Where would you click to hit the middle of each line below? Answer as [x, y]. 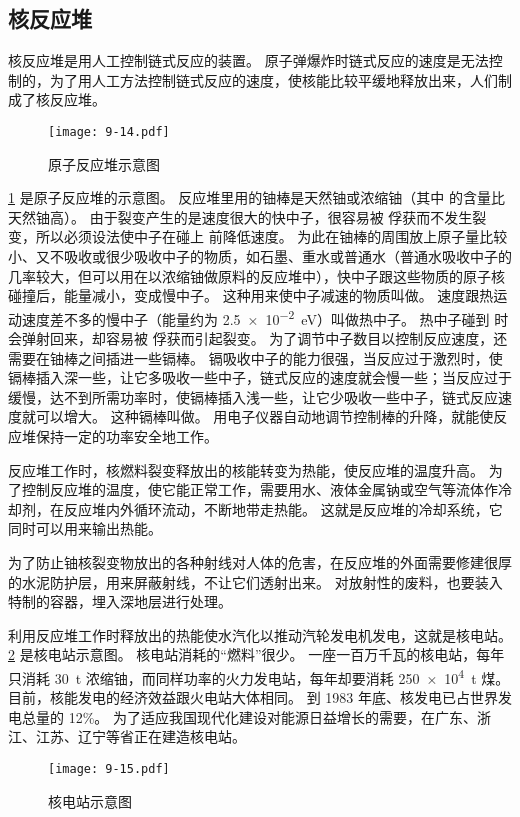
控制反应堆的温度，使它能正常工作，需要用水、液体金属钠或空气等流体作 [259, 489]
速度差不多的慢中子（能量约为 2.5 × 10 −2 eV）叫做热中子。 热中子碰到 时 [265, 317]
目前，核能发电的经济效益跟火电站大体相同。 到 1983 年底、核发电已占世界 [253, 697]
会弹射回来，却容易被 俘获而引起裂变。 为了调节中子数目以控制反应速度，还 [258, 338]
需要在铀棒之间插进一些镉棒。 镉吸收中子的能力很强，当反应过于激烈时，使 [255, 357]
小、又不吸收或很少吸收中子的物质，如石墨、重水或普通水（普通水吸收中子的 [260, 256]
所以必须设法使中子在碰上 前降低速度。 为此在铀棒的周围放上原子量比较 [271, 236]
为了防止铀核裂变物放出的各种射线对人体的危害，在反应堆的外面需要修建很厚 [260, 561]
